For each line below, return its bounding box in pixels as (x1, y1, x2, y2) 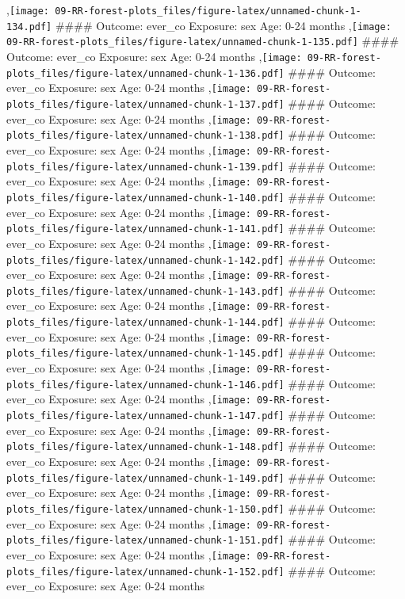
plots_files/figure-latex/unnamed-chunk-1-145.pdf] (6, 348, 285, 360)
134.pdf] (6, 21, 52, 32)
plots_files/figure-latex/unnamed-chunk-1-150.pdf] (6, 504, 285, 515)
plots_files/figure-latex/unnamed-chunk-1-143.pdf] (6, 285, 285, 297)
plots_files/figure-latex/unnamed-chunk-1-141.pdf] (6, 223, 285, 235)
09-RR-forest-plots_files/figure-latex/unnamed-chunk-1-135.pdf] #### (6, 32, 399, 49)
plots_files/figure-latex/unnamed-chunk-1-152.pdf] (6, 566, 285, 578)
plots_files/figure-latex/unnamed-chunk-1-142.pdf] (6, 254, 285, 266)
